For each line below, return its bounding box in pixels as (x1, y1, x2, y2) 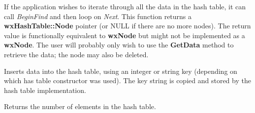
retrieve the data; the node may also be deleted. (4, 49, 149, 59)
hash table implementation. (4, 85, 86, 95)
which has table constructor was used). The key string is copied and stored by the (4, 75, 251, 86)
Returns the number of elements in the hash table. (4, 101, 156, 112)
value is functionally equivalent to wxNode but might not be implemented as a (4, 30, 245, 40)
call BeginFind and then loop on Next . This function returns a (4, 11, 192, 21)
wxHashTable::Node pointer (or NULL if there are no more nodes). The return (4, 21, 251, 31)
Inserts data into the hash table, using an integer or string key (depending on (4, 66, 237, 76)
